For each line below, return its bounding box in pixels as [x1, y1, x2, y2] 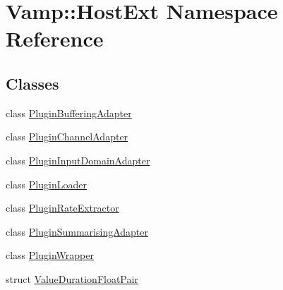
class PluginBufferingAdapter [6, 105, 132, 120]
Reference [6, 24, 104, 53]
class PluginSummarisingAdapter [6, 224, 148, 238]
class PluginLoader [6, 176, 87, 191]
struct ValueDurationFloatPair [6, 271, 138, 286]
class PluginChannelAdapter [6, 129, 128, 144]
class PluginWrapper [6, 248, 94, 262]
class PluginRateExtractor [6, 200, 119, 215]
